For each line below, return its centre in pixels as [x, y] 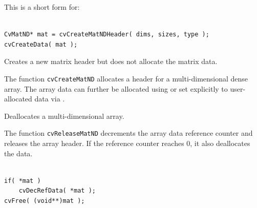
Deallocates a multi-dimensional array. [64, 116]
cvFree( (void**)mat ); [45, 201]
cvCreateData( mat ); [41, 44]
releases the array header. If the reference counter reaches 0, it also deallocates [127, 143]
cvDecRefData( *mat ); [57, 191]
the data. [18, 153]
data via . [50, 99]
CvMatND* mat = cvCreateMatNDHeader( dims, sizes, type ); [107, 35]
